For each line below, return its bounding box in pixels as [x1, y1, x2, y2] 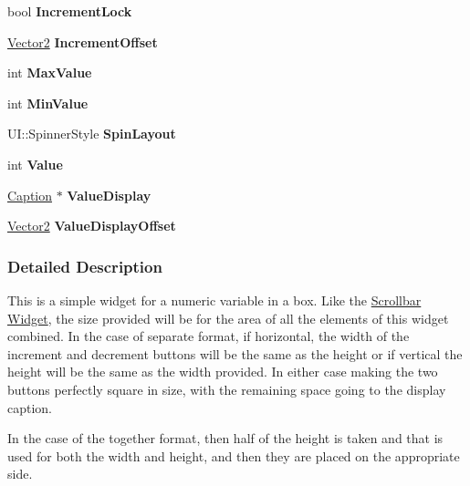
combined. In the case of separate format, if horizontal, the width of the [7, 326, 410, 346]
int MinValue [7, 93, 89, 112]
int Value [7, 154, 63, 173]
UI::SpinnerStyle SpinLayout [7, 124, 176, 143]
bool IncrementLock [7, 2, 132, 20]
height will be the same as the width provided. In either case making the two [7, 362, 438, 381]
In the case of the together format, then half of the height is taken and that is [7, 429, 444, 448]
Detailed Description [7, 254, 162, 277]
